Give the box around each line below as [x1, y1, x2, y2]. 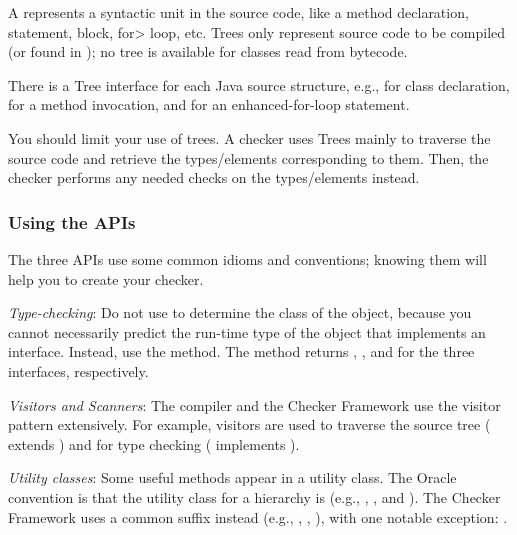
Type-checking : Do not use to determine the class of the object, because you [8, 302, 472, 323]
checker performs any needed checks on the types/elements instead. [8, 167, 420, 188]
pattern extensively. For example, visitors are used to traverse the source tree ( [8, 414, 491, 435]
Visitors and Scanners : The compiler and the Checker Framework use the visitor [8, 394, 501, 415]
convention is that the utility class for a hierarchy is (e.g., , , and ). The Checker [8, 486, 501, 507]
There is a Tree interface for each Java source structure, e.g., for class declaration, [8, 74, 510, 95]
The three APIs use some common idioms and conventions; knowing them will [8, 248, 487, 269]
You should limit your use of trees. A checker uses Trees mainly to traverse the [8, 127, 491, 148]
